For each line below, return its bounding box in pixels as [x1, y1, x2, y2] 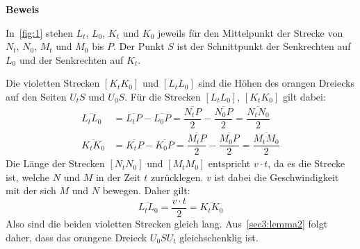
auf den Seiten [6, 89, 67, 103]
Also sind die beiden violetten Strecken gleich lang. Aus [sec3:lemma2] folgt [6, 216, 328, 231]
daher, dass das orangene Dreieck [6, 230, 147, 244]
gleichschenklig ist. [179, 230, 259, 244]
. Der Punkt [113, 39, 165, 53]
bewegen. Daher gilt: [102, 183, 190, 198]
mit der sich [6, 183, 56, 198]
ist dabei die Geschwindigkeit [214, 169, 339, 184]
